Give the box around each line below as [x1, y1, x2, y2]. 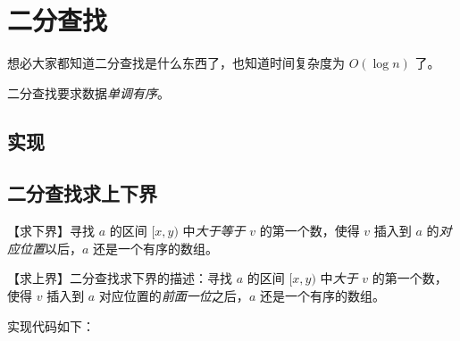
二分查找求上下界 [7, 179, 157, 207]
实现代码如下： [7, 316, 95, 335]
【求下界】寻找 [7, 221, 95, 240]
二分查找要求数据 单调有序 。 [7, 83, 170, 102]
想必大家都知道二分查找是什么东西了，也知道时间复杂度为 [7, 54, 345, 72]
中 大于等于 [182, 221, 246, 240]
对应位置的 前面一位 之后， [98, 287, 249, 305]
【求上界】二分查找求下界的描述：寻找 [7, 269, 232, 287]
